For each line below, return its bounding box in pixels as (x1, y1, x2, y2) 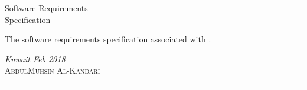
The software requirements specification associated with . (5, 33, 211, 45)
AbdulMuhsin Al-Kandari (5, 64, 100, 76)
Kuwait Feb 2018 (5, 52, 66, 65)
